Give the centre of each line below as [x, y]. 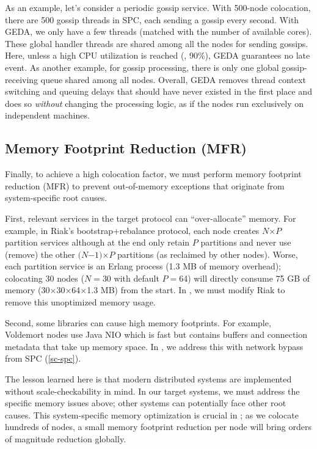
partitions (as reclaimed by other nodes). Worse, [208, 254]
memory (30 [27, 290]
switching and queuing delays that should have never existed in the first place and [158, 91]
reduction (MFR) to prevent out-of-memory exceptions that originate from [145, 185]
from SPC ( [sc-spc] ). [43, 358]
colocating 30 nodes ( [45, 278]
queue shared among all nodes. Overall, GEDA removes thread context [173, 79]
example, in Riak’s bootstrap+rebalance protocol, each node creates [132, 230]
